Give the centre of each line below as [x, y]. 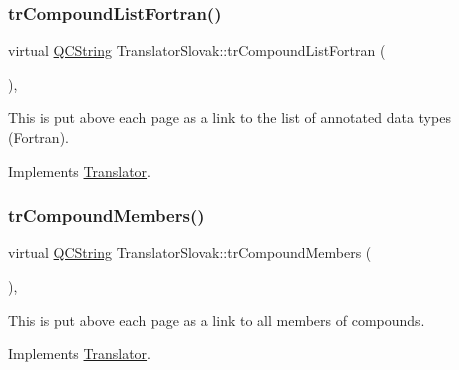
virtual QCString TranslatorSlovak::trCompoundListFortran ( [197, 50]
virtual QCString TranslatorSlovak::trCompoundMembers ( [190, 252]
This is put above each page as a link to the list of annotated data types [229, 117]
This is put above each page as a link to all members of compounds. [216, 319]
